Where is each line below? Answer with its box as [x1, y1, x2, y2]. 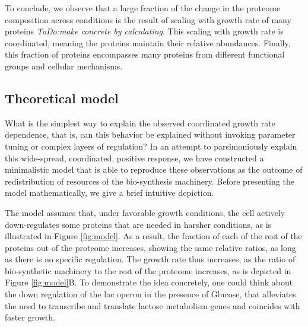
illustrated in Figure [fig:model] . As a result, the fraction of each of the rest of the [5, 230, 302, 242]
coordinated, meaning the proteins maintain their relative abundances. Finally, [5, 36, 291, 49]
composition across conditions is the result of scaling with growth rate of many [5, 13, 291, 26]
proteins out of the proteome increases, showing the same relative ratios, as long [5, 241, 296, 253]
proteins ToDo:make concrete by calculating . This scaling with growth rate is [5, 25, 284, 37]
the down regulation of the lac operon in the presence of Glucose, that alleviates [5, 288, 296, 300]
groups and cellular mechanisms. [5, 59, 123, 72]
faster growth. [5, 311, 55, 323]
